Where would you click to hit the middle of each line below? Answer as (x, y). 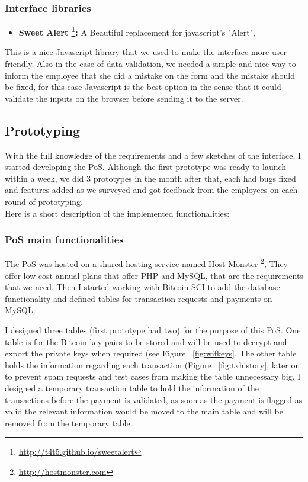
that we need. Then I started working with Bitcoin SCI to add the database (142, 287)
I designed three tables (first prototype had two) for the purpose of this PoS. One (153, 330)
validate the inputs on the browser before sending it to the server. (124, 98)
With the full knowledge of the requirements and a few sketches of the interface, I (153, 155)
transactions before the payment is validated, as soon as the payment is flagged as (154, 399)
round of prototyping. (44, 202)
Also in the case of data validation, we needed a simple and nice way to (166, 64)
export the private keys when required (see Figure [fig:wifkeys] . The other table (151, 353)
